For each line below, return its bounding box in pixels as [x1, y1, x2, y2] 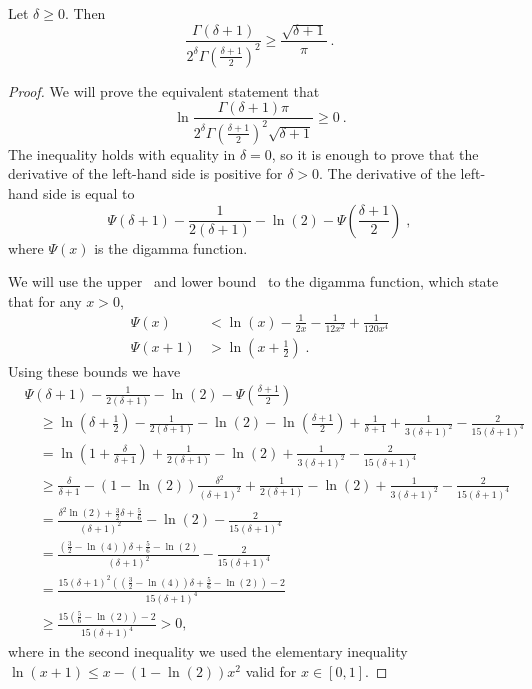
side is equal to [43, 182, 135, 203]
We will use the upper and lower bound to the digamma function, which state [8, 271, 499, 292]
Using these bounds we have [8, 361, 181, 382]
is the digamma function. [94, 237, 248, 258]
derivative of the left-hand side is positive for [8, 163, 283, 184]
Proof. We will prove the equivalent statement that [8, 80, 320, 101]
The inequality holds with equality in [8, 143, 236, 164]
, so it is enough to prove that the [271, 143, 479, 164]
